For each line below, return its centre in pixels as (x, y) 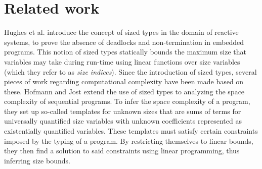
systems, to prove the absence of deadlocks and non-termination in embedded (124, 42)
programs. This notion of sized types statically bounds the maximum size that (125, 52)
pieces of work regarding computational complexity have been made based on (124, 81)
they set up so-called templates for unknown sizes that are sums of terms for (123, 111)
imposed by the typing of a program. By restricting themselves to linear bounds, (129, 140)
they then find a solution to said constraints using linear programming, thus (122, 151)
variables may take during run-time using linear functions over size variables (122, 61)
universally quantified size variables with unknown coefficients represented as (123, 121)
